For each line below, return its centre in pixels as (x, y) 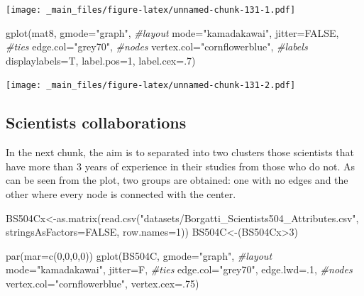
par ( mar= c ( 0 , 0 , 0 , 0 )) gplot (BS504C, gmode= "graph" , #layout (139, 255)
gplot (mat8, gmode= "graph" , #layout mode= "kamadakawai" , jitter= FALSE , (172, 32)
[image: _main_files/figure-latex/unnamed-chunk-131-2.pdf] (151, 86)
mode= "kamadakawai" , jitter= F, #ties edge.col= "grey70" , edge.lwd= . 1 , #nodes (179, 269)
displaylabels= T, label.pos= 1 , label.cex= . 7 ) (101, 60)
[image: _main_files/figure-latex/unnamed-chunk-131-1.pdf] (151, 10)
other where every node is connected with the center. (121, 194)
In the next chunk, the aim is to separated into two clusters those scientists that (180, 152)
